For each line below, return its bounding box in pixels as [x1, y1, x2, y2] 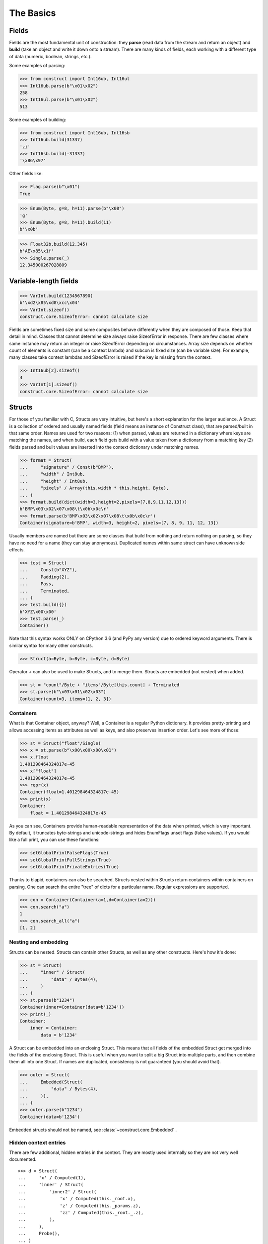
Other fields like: [9, 171, 43, 177]
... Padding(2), [19, 574, 69, 580]
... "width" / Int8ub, [19, 471, 85, 477]
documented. [9, 1156, 37, 1162]
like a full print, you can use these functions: [9, 836, 100, 843]
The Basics [9, 7, 56, 18]
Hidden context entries [9, 1139, 66, 1146]
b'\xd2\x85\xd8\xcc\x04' [19, 300, 80, 306]
